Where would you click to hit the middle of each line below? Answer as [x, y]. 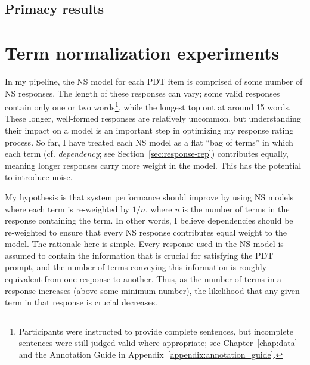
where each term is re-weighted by [67, 208]
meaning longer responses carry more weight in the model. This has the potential [153, 165]
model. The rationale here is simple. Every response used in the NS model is [144, 244]
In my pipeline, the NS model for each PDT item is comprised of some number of [154, 81]
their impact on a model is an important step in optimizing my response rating [149, 130]
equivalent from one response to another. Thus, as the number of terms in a [143, 279]
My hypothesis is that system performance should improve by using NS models [149, 197]
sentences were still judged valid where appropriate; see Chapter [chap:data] [158, 343]
